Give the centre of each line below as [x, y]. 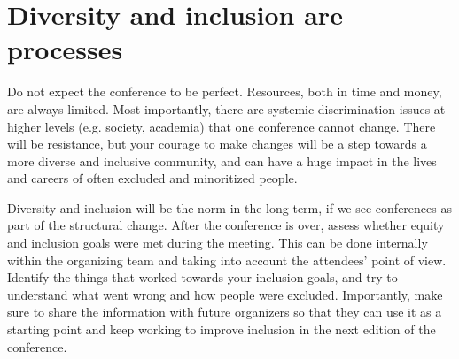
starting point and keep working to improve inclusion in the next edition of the [222, 329]
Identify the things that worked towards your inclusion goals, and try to [202, 277]
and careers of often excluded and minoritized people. [152, 178]
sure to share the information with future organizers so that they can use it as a [225, 312]
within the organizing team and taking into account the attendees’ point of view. [227, 260]
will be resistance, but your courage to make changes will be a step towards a [217, 144]
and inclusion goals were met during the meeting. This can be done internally [218, 243]
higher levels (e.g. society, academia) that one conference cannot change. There [222, 126]
